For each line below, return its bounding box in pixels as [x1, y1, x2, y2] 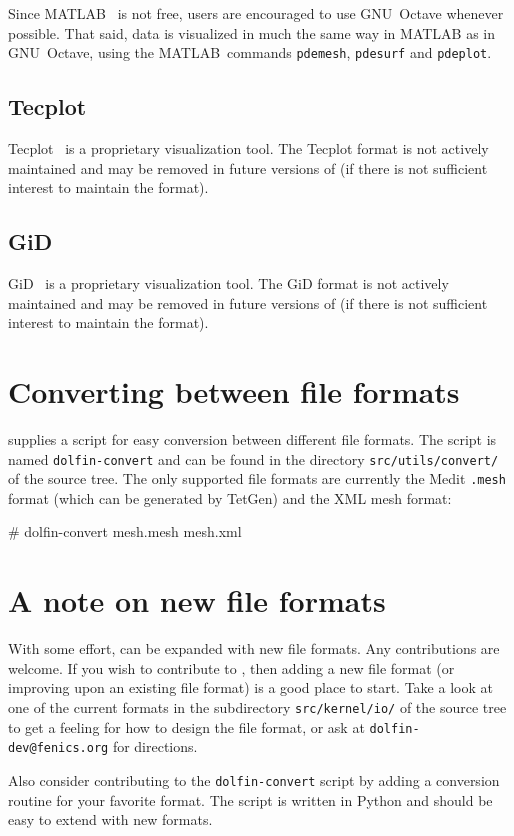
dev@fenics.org [8, 741, 109, 756]
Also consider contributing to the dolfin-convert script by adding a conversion [8, 769, 500, 790]
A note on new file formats [8, 580, 386, 621]
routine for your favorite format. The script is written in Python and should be [8, 789, 493, 810]
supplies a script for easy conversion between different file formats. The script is [8, 428, 497, 449]
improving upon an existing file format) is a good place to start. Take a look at [8, 677, 493, 698]
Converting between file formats [8, 371, 460, 411]
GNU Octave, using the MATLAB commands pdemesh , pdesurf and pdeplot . [8, 42, 492, 63]
